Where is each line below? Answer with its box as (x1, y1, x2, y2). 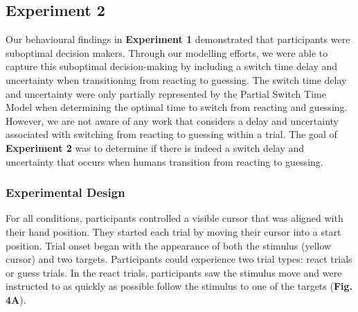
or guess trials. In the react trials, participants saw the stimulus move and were (6, 265, 342, 279)
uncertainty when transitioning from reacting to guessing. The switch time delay (6, 72, 347, 87)
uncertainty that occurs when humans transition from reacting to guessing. (6, 154, 323, 168)
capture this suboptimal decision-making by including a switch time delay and (6, 59, 338, 73)
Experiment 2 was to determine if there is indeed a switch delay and (6, 140, 305, 155)
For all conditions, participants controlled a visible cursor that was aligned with (6, 211, 343, 225)
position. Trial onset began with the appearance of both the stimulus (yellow (6, 238, 332, 252)
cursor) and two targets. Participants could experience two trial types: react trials (6, 252, 352, 266)
